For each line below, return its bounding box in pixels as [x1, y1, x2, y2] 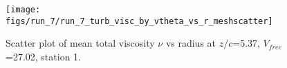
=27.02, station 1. [6, 49, 81, 63]
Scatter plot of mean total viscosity [6, 36, 155, 50]
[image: [6, 5, 41, 14]
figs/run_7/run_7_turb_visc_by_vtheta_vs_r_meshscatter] [6, 16, 273, 26]
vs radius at [165, 36, 216, 50]
